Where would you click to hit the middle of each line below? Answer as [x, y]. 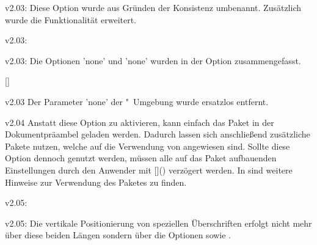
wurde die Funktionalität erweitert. [71, 19]
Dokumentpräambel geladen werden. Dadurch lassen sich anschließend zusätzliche [158, 134]
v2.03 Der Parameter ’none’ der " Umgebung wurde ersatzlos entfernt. [137, 101]
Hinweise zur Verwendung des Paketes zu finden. [96, 182]
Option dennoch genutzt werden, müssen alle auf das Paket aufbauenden [141, 158]
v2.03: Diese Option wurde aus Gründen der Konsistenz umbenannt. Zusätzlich [153, 7]
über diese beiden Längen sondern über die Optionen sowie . [118, 235]
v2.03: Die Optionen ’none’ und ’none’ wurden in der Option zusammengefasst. [153, 60]
